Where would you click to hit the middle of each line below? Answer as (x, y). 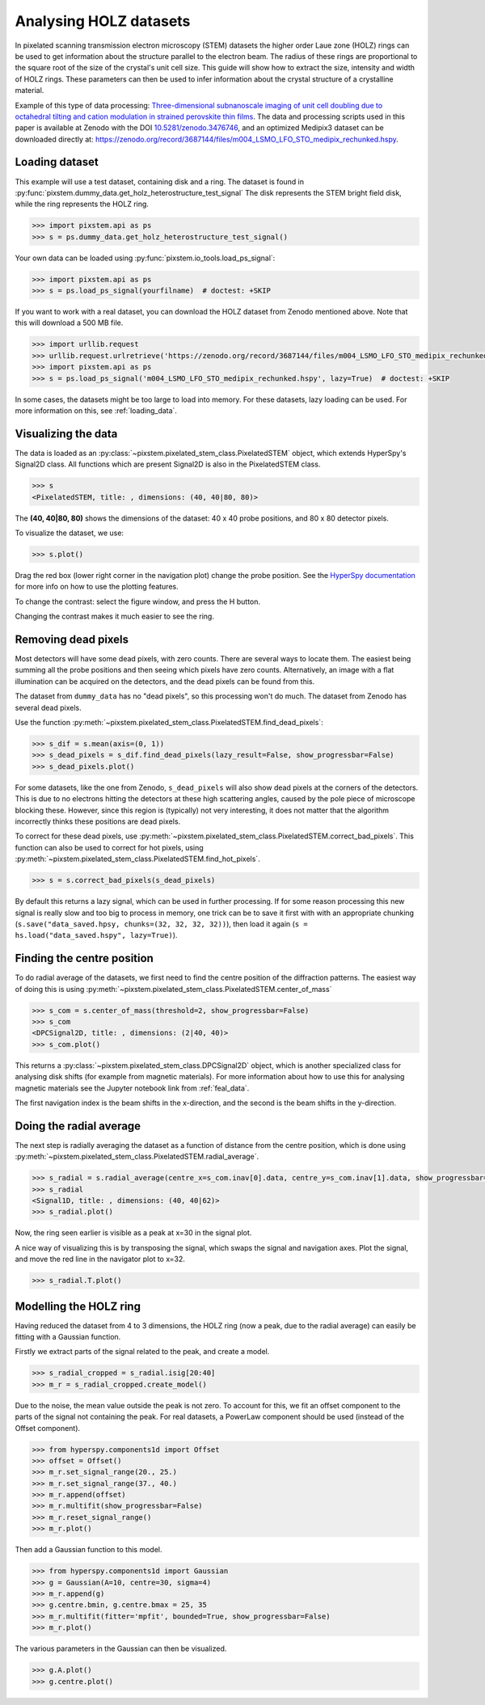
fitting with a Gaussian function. (68, 1336)
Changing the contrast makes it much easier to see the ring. (114, 616)
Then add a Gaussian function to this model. (89, 1550)
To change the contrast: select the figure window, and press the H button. (138, 601)
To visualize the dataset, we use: (70, 533)
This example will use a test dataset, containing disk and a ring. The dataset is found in (160, 181)
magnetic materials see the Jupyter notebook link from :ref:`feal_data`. (132, 1088)
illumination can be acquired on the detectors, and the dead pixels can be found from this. (165, 681)
